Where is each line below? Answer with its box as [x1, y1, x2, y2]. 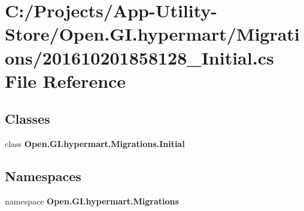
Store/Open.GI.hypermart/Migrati [5, 22, 300, 46]
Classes [5, 109, 50, 128]
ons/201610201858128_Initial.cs [5, 45, 274, 69]
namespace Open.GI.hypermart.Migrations [5, 194, 179, 207]
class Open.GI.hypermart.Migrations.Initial [5, 137, 185, 150]
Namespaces [5, 167, 81, 185]
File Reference [5, 68, 126, 93]
